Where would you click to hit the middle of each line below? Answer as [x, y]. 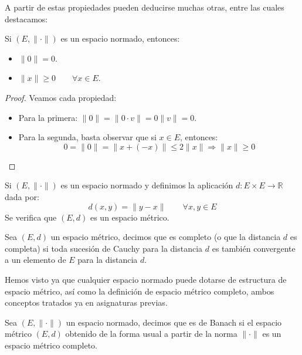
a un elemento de [35, 260]
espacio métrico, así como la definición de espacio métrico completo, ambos [140, 291]
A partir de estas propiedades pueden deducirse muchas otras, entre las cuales [145, 7]
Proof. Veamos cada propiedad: [61, 97]
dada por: [22, 196]
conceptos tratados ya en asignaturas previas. [86, 302]
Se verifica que [31, 217]
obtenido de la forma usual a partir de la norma [151, 334]
